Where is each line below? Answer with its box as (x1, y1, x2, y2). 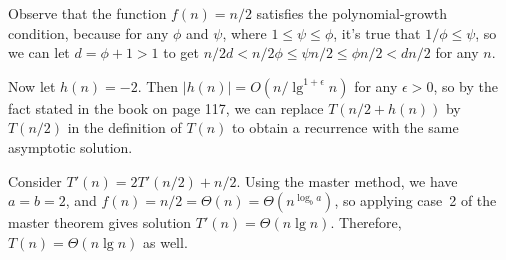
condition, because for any (8, 22, 169, 43)
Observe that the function (8, 3, 167, 23)
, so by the (433, 75, 498, 96)
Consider (8, 170, 62, 191)
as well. (143, 231, 188, 252)
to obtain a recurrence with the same (232, 117, 459, 138)
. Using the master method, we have (236, 170, 458, 191)
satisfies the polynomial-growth (256, 3, 447, 23)
